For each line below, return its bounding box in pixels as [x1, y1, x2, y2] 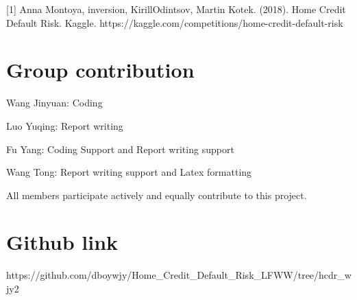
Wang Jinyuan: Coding [6, 95, 103, 110]
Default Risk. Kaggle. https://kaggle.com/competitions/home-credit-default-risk [6, 15, 343, 30]
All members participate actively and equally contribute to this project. [6, 187, 307, 202]
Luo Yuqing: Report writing [6, 118, 123, 132]
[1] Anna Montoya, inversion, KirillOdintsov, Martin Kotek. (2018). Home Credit [6, 2, 346, 16]
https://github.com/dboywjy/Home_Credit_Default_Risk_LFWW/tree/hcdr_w [6, 268, 352, 282]
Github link [6, 228, 119, 256]
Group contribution [6, 56, 195, 84]
